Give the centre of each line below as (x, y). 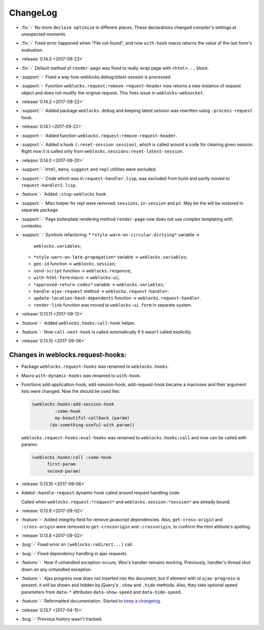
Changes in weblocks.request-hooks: (68, 355)
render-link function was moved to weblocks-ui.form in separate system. (113, 305)
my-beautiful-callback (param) (92, 418)
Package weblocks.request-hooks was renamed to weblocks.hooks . (95, 366)
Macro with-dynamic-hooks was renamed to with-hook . (81, 375)
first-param (61, 464)
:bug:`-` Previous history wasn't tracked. (62, 619)
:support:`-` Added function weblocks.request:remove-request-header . (99, 135)
